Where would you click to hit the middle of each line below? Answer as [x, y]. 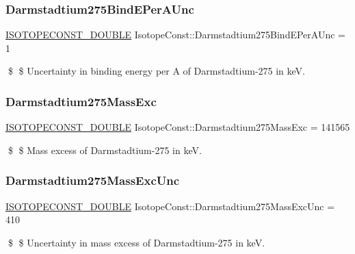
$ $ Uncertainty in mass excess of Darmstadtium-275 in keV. [136, 242]
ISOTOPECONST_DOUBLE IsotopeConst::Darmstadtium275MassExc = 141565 [178, 127]
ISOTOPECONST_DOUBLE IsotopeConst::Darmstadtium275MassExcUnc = [170, 206]
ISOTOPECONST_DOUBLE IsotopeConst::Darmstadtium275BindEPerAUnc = [175, 35]
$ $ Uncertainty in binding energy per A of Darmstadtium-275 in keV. [157, 71]
